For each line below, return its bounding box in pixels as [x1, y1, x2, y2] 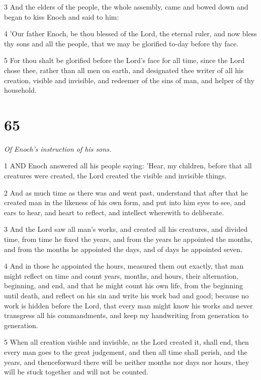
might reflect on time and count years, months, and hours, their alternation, [4, 270, 238, 281]
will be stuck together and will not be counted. [4, 366, 148, 377]
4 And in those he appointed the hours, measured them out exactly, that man [4, 261, 244, 271]
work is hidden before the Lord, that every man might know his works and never [4, 300, 253, 310]
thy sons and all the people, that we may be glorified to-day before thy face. [4, 38, 239, 48]
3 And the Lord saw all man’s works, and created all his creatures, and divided [4, 224, 248, 234]
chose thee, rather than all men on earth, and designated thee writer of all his [4, 65, 244, 75]
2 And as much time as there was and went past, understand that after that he [4, 187, 248, 198]
